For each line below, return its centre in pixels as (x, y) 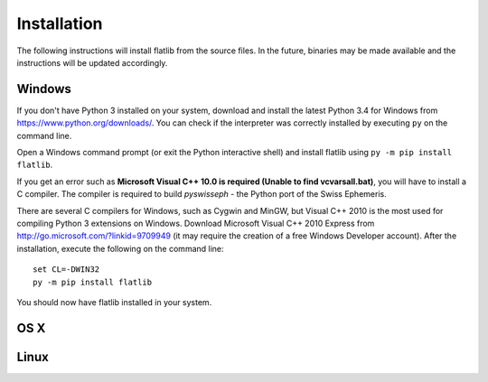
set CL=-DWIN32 (66, 270)
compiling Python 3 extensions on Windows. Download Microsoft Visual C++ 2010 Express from (196, 223)
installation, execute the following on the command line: (121, 248)
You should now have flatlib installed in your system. (114, 302)
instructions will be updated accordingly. (92, 62)
